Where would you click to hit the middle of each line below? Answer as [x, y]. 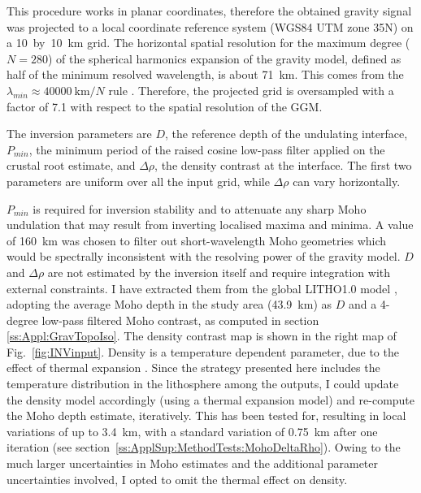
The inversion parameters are [79, 134]
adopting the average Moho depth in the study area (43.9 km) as [169, 304]
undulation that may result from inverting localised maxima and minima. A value [210, 225]
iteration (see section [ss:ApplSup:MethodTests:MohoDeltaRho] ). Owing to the [204, 447]
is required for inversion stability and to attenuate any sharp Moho [200, 208]
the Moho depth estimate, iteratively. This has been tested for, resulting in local [206, 415]
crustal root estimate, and [71, 165]
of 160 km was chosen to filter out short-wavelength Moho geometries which [197, 240]
